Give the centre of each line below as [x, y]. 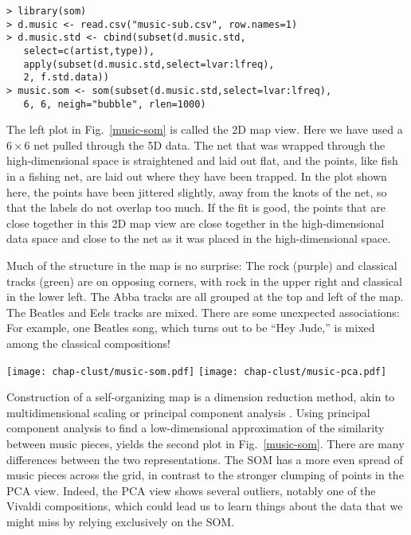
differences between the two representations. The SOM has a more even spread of [205, 459]
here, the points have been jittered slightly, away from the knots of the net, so [197, 191]
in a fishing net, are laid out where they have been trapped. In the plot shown [197, 176]
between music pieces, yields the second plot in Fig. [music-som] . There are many [205, 443]
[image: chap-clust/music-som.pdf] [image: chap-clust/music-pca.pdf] [197, 371]
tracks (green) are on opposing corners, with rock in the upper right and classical [204, 281]
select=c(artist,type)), [89, 51]
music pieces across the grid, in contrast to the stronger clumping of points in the [205, 475]
